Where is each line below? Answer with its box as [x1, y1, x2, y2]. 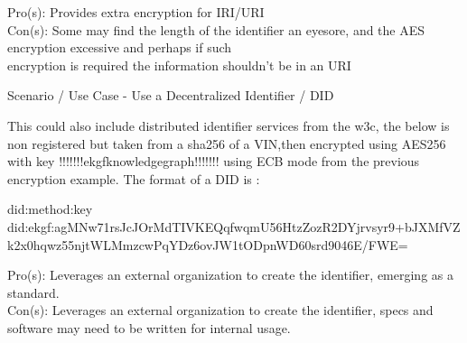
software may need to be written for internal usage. [7, 318, 291, 337]
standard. [7, 283, 60, 301]
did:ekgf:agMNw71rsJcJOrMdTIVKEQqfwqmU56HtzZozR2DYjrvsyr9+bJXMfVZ [7, 217, 461, 236]
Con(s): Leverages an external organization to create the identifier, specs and [7, 301, 434, 320]
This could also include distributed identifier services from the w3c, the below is [7, 116, 450, 134]
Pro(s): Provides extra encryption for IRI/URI [7, 3, 265, 21]
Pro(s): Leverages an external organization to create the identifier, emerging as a [7, 265, 453, 284]
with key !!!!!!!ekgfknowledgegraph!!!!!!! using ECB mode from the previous [7, 152, 420, 171]
